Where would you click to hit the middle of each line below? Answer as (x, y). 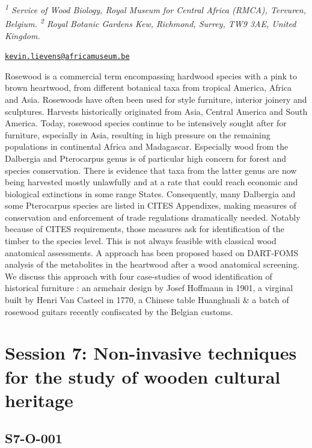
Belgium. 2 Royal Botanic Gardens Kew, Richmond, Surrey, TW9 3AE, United (151, 23)
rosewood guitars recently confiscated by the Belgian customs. (119, 311)
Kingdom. (23, 35)
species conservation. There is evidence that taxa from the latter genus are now (151, 170)
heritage (39, 400)
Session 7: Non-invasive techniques (151, 353)
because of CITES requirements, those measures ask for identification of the (145, 229)
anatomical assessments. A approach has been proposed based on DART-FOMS (152, 252)
